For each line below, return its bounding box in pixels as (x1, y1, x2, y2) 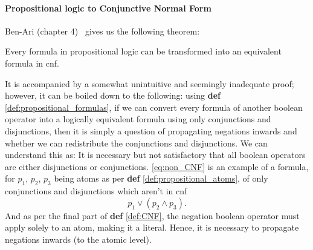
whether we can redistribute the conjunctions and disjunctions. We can (5, 136, 268, 149)
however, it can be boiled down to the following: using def (5, 89, 221, 102)
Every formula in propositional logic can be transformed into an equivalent (5, 45, 282, 58)
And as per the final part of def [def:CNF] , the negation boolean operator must (5, 209, 300, 222)
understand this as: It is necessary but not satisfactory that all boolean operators (5, 148, 306, 161)
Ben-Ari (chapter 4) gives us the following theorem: (5, 24, 200, 37)
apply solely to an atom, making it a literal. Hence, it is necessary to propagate (5, 221, 299, 234)
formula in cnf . (5, 56, 59, 69)
